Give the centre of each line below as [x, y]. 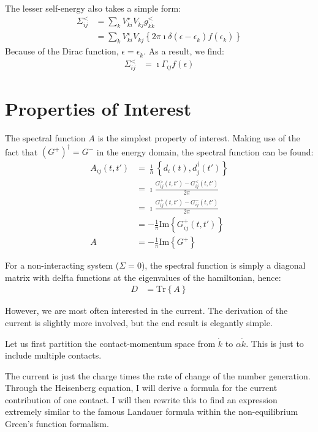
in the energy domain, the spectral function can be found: [205, 151]
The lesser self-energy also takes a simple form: [93, 8]
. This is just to [275, 343]
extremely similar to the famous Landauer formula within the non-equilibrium [152, 412]
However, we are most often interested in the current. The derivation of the [146, 311]
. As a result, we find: [184, 50]
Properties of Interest [98, 109]
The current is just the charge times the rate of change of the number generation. [158, 375]
